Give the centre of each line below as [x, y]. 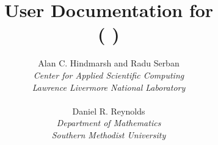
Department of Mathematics [109, 123]
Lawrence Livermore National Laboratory [109, 87]
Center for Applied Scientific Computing [109, 75]
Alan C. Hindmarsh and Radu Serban [109, 63]
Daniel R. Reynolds [109, 111]
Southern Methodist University [109, 134]
